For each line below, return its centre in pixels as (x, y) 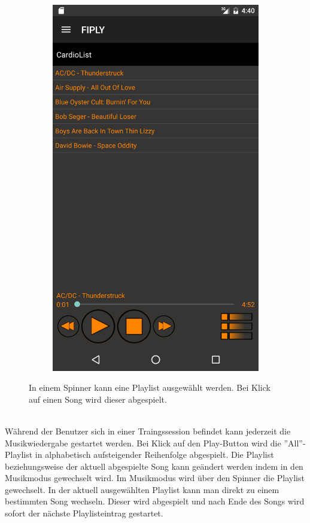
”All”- (295, 443)
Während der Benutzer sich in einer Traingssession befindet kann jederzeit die (148, 431)
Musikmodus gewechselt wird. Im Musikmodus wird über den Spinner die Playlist (155, 478)
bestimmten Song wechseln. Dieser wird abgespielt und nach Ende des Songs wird (155, 501)
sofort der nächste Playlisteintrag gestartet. (84, 513)
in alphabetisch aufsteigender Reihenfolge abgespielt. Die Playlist (154, 454)
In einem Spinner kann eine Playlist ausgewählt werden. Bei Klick (150, 387)
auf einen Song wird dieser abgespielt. (98, 399)
